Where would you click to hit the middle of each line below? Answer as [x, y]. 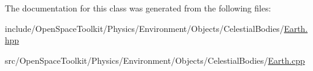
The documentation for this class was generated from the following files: [138, 8]
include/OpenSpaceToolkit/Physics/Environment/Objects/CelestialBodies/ [144, 28]
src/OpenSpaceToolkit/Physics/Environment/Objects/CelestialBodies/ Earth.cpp [155, 60]
